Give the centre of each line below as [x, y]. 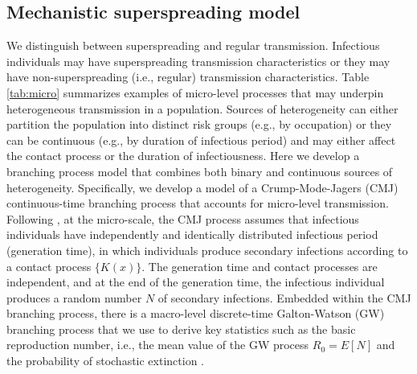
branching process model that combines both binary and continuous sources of [200, 171]
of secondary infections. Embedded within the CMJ [284, 297]
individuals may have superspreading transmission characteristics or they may [198, 61]
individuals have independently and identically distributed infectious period [192, 234]
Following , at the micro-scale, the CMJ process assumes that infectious [183, 218]
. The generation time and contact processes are [260, 266]
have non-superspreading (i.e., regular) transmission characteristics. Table [188, 77]
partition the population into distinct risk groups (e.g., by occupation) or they [199, 124]
